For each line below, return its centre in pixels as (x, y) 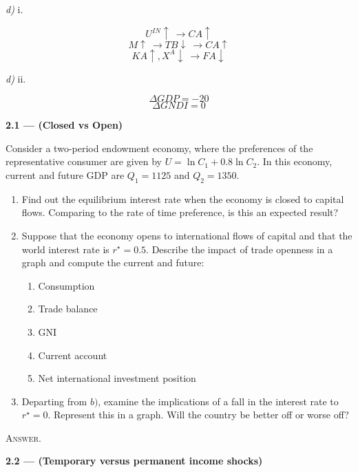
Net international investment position (117, 378)
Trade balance (68, 309)
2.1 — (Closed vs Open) (64, 125)
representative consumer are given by (84, 161)
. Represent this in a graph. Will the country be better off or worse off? (198, 415)
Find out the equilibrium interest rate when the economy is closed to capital (183, 199)
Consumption (66, 285)
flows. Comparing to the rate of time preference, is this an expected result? (180, 212)
